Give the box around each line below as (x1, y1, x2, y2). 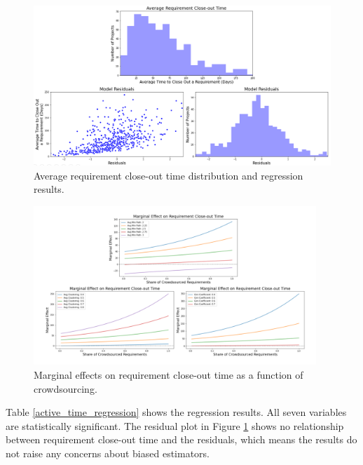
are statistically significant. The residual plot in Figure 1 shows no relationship (6, 418, 344, 433)
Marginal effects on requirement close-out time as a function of (34, 368, 303, 382)
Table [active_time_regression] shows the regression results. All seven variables (6, 405, 347, 419)
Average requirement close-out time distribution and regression (34, 168, 303, 182)
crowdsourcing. (34, 381, 97, 396)
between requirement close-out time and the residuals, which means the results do (6, 432, 357, 447)
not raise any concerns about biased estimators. (6, 446, 210, 461)
